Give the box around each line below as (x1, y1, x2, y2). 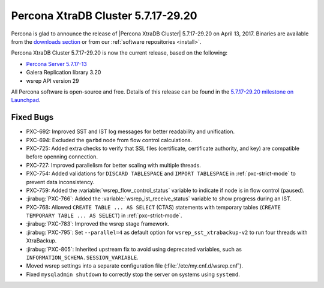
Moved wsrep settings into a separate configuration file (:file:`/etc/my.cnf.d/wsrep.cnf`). (26, 262, 243, 269)
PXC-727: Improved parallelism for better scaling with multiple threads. (26, 161, 201, 169)
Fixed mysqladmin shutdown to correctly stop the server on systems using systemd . (26, 271, 240, 278)
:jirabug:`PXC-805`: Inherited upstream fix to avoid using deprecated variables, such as (26, 245, 242, 253)
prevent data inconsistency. (26, 178, 95, 185)
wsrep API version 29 (26, 77, 79, 84)
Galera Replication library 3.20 (26, 69, 101, 76)
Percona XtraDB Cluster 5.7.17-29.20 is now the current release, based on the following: (11, 49, 228, 56)
